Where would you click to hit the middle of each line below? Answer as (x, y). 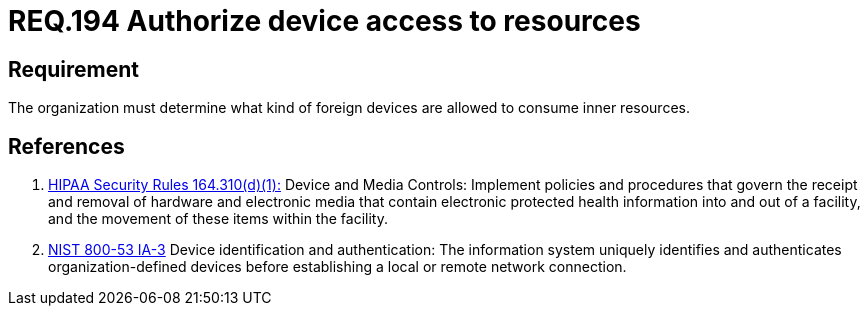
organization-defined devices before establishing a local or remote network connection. (337, 267)
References (66, 146)
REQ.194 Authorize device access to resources (324, 21)
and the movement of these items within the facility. (218, 219)
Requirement (74, 69)
